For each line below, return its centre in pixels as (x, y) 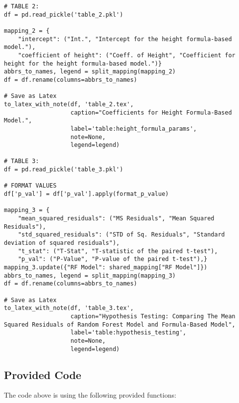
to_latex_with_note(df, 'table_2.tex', (69, 104)
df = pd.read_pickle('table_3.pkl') (64, 170)
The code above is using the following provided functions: (90, 395)
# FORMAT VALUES (30, 186)
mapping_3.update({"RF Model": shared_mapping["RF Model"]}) (106, 267)
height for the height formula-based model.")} (83, 63)
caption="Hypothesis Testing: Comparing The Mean (153, 316)
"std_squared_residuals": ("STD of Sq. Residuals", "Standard (121, 235)
